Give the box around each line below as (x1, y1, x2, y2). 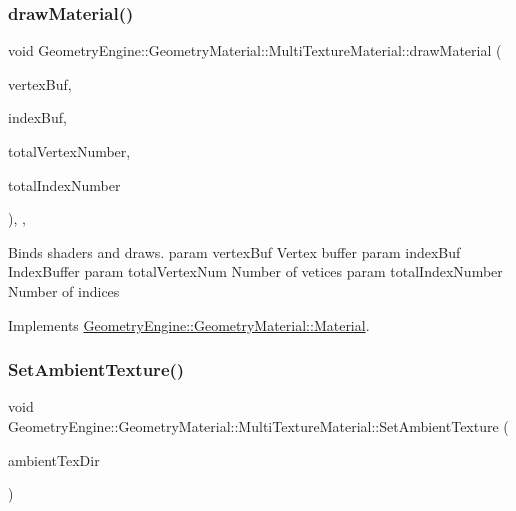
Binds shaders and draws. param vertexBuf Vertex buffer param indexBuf (8, 241, 461, 262)
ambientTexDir (8, 449, 100, 470)
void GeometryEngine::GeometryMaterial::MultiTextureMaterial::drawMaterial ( (8, 40, 502, 61)
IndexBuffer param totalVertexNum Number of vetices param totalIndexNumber (8, 261, 503, 282)
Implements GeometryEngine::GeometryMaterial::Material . (8, 314, 370, 335)
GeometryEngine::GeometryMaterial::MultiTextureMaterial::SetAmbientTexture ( (8, 415, 509, 436)
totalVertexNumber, (8, 141, 131, 161)
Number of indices (8, 280, 120, 301)
